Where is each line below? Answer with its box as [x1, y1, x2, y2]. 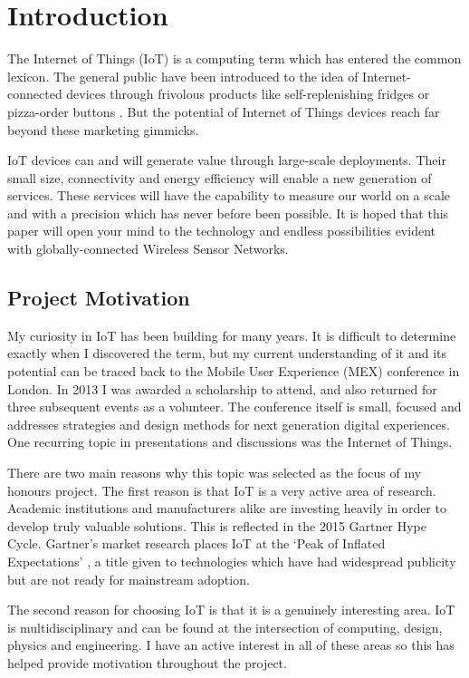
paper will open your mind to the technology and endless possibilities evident [7, 221, 435, 240]
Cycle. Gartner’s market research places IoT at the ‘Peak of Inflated [7, 534, 386, 553]
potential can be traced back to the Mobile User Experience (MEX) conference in [7, 362, 460, 381]
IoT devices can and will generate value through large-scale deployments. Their [7, 150, 446, 169]
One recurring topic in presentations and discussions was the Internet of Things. [7, 432, 453, 451]
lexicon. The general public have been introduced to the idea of [7, 66, 359, 85]
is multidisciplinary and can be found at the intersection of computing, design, [7, 617, 443, 636]
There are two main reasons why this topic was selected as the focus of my [7, 463, 422, 482]
